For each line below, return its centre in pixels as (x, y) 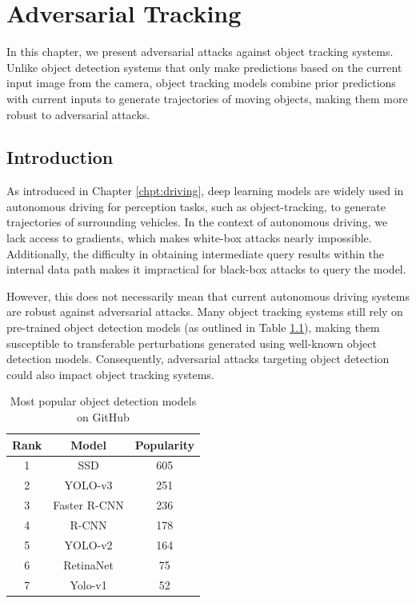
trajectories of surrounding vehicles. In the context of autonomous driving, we (197, 222)
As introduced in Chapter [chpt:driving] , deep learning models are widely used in (205, 191)
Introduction (60, 157)
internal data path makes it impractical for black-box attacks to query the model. (206, 269)
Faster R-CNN (88, 505)
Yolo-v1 (88, 584)
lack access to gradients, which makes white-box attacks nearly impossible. (189, 238)
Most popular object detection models (103, 401)
